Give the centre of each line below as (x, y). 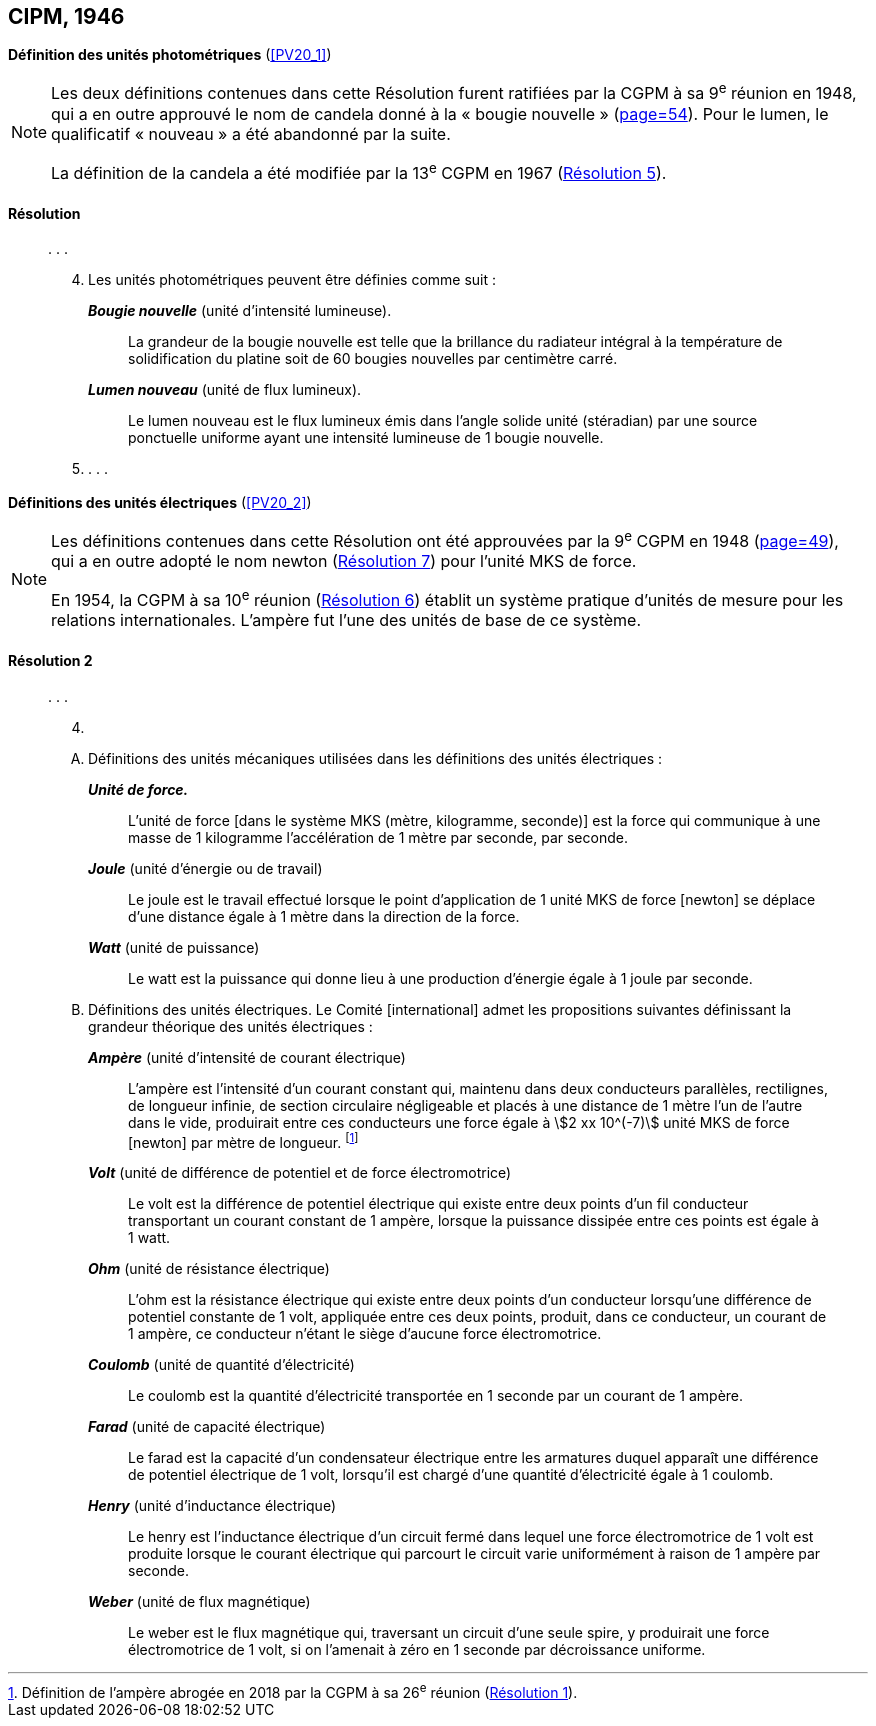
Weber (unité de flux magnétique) (199, 1602)
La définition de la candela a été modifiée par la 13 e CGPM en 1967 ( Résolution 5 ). (359, 171)
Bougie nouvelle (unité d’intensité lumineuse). (240, 311)
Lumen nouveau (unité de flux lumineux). (225, 390)
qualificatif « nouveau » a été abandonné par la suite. (251, 133)
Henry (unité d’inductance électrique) (212, 1506)
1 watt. (149, 1238)
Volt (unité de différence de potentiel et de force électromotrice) (300, 1173)
